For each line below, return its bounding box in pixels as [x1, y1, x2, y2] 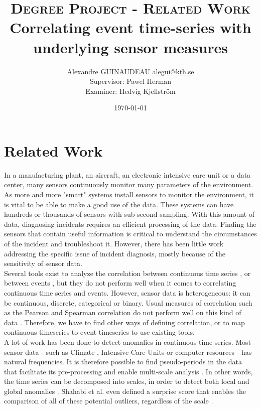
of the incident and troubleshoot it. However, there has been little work [4, 238, 224, 248]
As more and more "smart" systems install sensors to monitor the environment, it [4, 189, 254, 199]
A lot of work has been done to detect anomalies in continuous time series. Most [4, 336, 251, 347]
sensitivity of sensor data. [4, 258, 82, 268]
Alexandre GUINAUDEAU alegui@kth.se [67, 66, 194, 76]
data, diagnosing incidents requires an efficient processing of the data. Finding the [4, 218, 256, 229]
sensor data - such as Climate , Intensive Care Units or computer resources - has [4, 346, 252, 357]
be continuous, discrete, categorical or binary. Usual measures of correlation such [4, 297, 252, 308]
